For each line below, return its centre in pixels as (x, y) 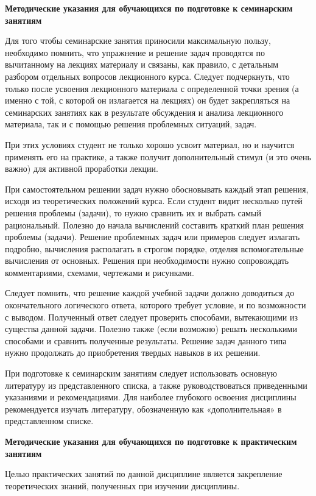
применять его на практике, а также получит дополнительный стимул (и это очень (158, 156)
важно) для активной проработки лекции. (82, 168)
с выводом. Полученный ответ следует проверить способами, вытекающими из (151, 317)
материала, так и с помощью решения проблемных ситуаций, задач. (131, 124)
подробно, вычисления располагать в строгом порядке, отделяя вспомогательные (154, 248)
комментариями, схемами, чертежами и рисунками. (100, 272)
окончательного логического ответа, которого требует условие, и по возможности (156, 305)
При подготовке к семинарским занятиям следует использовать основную (141, 373)
